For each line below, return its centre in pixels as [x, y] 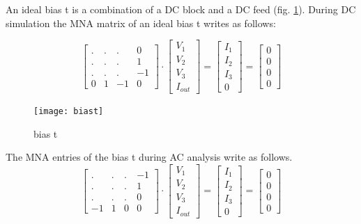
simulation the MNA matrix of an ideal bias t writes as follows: [141, 23]
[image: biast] [69, 112]
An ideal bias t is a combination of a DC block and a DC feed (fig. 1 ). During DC [181, 9]
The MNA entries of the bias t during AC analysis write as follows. [149, 157]
